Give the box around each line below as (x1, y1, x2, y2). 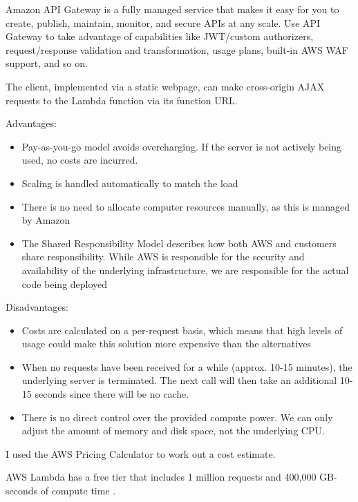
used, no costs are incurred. (21, 153, 138, 167)
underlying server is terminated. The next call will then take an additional (21, 373, 337, 387)
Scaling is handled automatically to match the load (21, 175, 238, 190)
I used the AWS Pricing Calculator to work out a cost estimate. (6, 446, 276, 461)
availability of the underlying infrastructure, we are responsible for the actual (21, 262, 349, 277)
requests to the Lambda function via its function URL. (6, 93, 238, 107)
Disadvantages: (6, 300, 68, 314)
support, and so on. (6, 56, 88, 70)
